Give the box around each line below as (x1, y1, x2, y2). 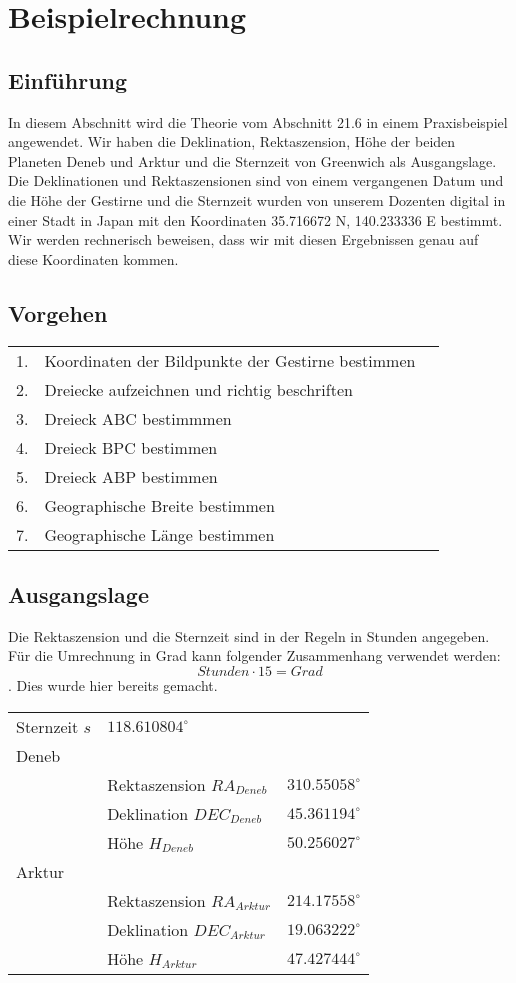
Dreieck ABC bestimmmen (44, 406, 232, 430)
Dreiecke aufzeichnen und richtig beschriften (44, 377, 353, 401)
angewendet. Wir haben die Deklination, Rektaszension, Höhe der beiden (8, 131, 456, 152)
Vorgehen (8, 297, 108, 328)
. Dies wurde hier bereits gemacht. (8, 674, 218, 695)
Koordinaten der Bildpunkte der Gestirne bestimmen (44, 348, 416, 372)
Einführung (8, 64, 128, 95)
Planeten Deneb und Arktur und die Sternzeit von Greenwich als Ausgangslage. (8, 150, 497, 171)
